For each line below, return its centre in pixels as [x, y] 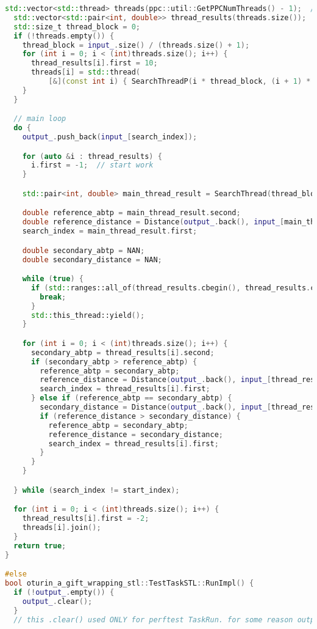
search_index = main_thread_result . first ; [110, 231]
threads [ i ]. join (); [62, 528]
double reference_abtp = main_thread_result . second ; [131, 213]
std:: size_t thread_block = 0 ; [77, 27]
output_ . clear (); [57, 601]
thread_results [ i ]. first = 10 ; [94, 63]
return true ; [40, 546]
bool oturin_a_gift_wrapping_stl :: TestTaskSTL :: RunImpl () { [130, 583]
